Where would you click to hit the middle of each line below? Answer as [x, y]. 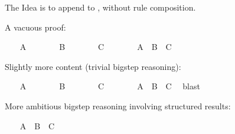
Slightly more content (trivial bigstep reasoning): [93, 66]
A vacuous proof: [35, 27]
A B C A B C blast [110, 86]
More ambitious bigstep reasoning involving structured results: [118, 105]
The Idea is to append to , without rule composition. [100, 7]
